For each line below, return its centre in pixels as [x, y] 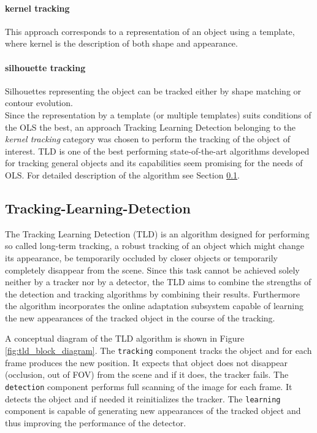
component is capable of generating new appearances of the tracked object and [153, 411]
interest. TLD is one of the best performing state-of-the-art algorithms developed [157, 151]
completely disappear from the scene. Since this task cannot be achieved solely [152, 270]
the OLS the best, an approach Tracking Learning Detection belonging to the [151, 127]
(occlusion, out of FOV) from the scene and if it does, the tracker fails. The [147, 374]
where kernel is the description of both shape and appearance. [121, 43]
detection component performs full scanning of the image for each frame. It [149, 386]
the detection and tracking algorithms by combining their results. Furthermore [153, 293]
